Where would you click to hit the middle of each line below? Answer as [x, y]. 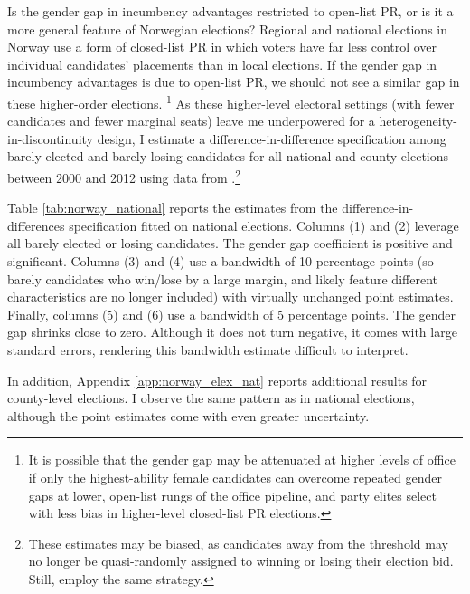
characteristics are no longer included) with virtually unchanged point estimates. [230, 297]
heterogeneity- [418, 121]
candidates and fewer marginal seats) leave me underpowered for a [191, 121]
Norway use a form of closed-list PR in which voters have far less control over [222, 47]
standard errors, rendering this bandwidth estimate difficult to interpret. [208, 350]
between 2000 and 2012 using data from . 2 [124, 176]
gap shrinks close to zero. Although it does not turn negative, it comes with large [232, 332]
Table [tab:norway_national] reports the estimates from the [173, 208]
